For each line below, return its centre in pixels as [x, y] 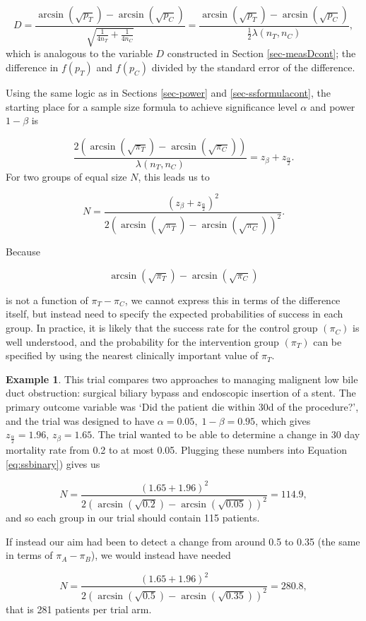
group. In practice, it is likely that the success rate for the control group [162, 328]
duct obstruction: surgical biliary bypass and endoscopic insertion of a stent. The [181, 393]
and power [332, 106]
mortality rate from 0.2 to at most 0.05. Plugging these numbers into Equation [177, 450]
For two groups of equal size [66, 176]
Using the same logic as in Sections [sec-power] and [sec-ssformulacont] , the [168, 93]
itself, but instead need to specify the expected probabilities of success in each [175, 314]
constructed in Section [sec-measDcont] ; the [261, 53]
